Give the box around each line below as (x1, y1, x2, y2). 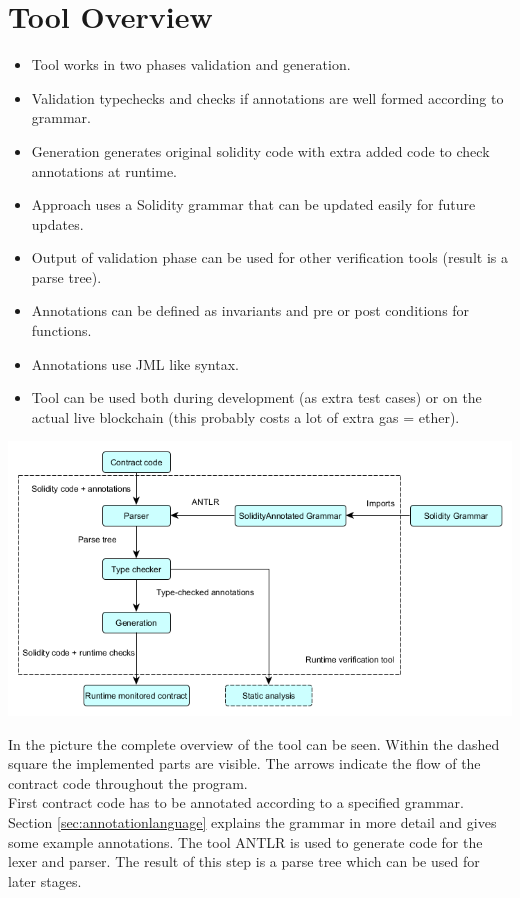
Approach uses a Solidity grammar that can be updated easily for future (31, 194, 476, 215)
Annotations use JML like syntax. (31, 353, 239, 374)
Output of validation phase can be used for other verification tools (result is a (31, 247, 508, 268)
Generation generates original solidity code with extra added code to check (31, 140, 490, 161)
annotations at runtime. (31, 160, 177, 181)
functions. (31, 320, 92, 341)
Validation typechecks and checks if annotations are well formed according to (31, 87, 504, 108)
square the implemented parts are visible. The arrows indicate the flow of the (8, 753, 481, 774)
